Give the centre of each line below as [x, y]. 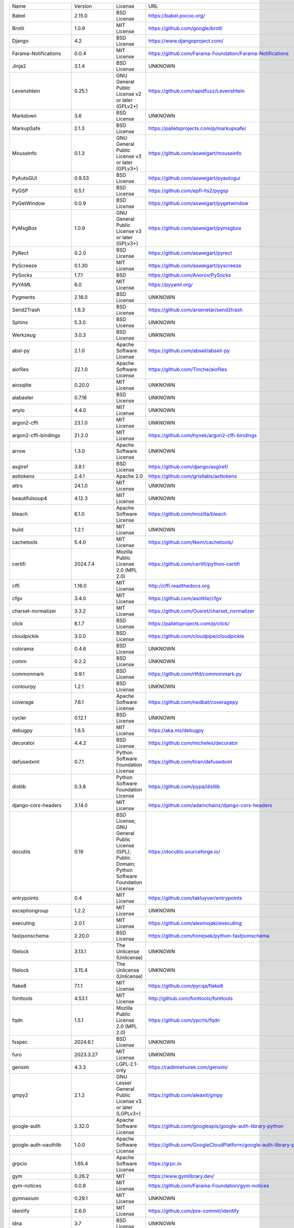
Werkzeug [24, 335]
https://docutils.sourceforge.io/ [184, 851]
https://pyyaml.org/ [171, 285]
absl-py [21, 350]
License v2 [129, 94]
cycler [19, 718]
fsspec [20, 1042]
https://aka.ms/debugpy [176, 730]
